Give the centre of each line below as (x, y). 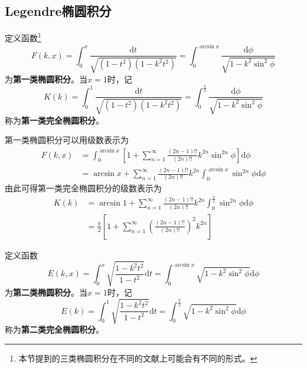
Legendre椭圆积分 (58, 11)
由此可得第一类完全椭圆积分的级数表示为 (83, 188)
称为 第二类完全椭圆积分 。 (54, 329)
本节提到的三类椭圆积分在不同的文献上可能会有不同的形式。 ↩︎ (138, 358)
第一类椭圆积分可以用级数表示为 (67, 140)
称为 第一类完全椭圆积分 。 (54, 120)
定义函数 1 (23, 37)
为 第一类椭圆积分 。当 (46, 79)
